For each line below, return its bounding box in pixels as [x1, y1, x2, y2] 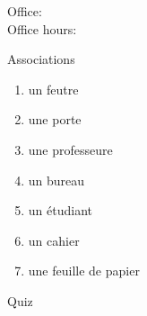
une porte [28, 110, 82, 129]
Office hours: [7, 19, 77, 38]
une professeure [28, 140, 113, 158]
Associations [7, 50, 75, 68]
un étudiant [28, 201, 92, 220]
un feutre [28, 79, 79, 98]
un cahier [28, 230, 80, 249]
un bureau [28, 170, 85, 189]
